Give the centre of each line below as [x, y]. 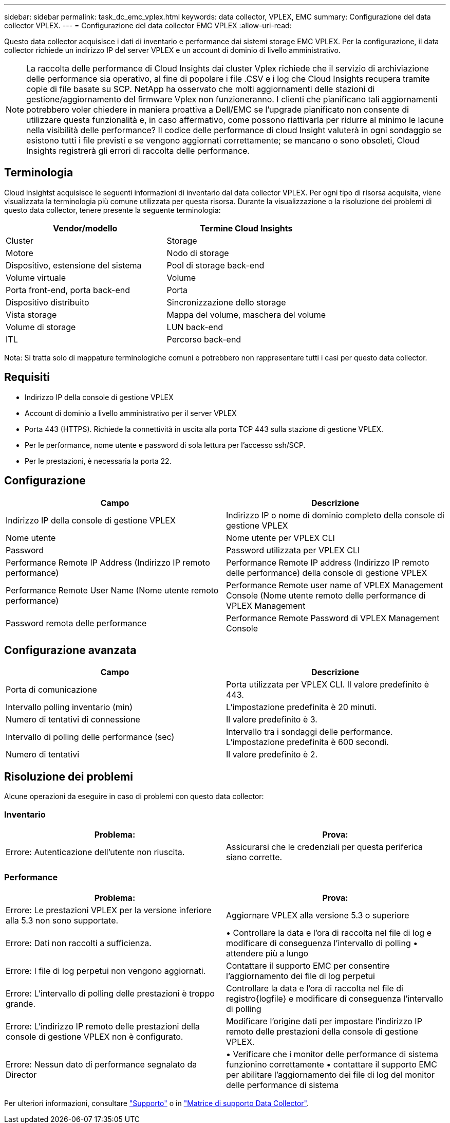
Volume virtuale [36, 277]
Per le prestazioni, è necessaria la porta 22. [98, 461]
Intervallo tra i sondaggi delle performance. [310, 732]
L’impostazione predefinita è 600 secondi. [307, 742]
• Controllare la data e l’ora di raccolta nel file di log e [329, 932]
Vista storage [31, 314]
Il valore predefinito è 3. [272, 720]
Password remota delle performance [76, 623]
